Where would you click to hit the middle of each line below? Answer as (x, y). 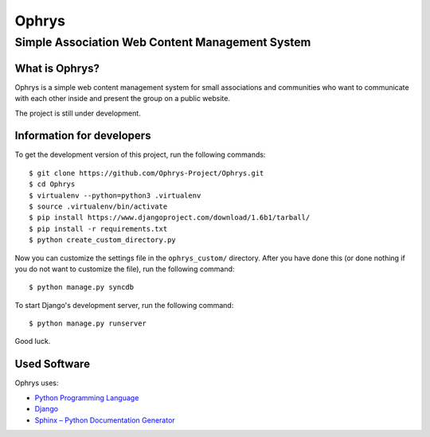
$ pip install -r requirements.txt (98, 228)
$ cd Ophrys (52, 184)
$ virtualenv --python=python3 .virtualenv (115, 195)
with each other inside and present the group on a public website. (123, 99)
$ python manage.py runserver (88, 324)
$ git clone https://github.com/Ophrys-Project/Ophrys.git (147, 173)
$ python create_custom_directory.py (103, 240)
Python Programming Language (87, 397)
